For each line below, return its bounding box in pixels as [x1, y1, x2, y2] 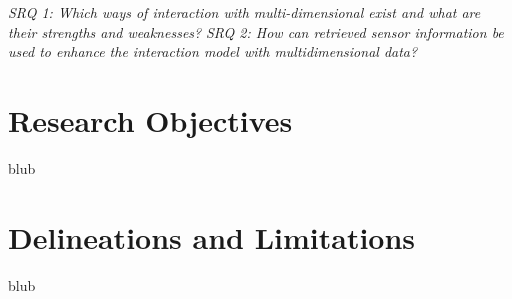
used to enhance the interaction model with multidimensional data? [8, 41, 418, 62]
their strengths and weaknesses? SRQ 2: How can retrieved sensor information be [8, 21, 504, 42]
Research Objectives [8, 99, 293, 140]
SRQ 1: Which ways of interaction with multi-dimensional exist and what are [8, 2, 481, 22]
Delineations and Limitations [8, 216, 416, 257]
